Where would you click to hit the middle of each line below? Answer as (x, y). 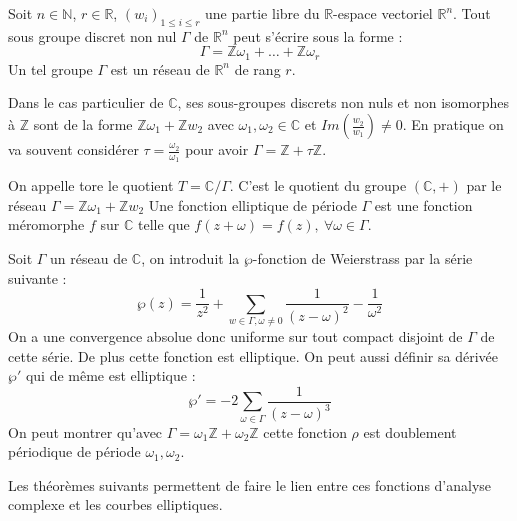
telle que (163, 224)
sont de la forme (83, 124)
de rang (257, 68)
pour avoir (217, 149)
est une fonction (423, 204)
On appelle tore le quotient (91, 185)
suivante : (37, 277)
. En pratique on (453, 124)
